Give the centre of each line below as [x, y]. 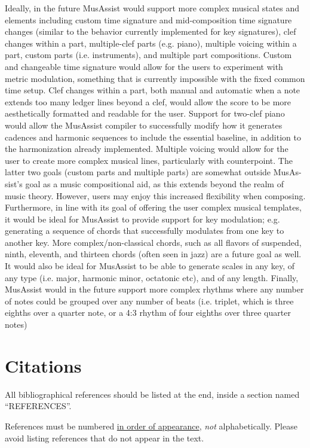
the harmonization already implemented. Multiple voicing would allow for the [147, 149]
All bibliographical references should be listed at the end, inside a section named [152, 394]
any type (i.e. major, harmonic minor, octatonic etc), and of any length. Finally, [152, 277]
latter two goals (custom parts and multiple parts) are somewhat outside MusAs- [153, 172]
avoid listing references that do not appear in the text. [105, 438]
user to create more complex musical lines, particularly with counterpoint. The [149, 160]
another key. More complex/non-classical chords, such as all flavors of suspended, [153, 242]
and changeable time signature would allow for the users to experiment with [144, 66]
